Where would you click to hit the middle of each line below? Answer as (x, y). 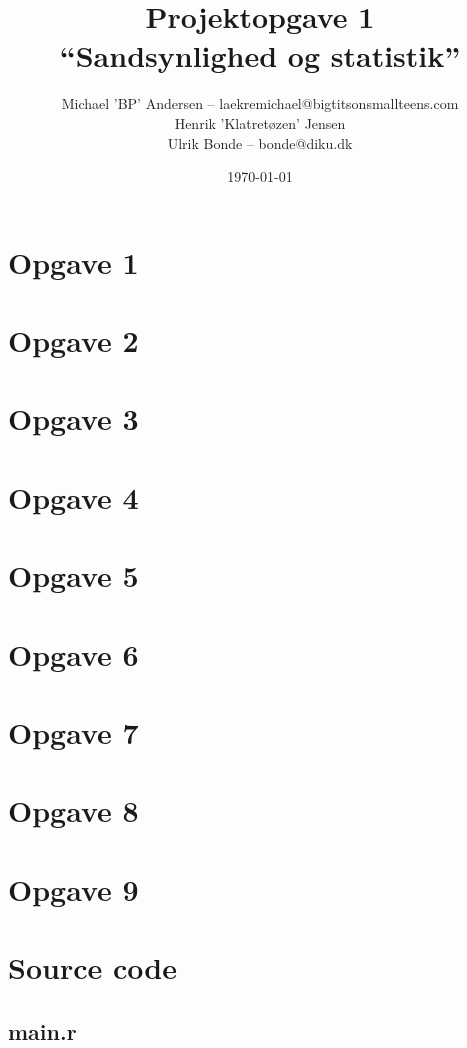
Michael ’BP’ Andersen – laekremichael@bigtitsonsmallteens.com (260, 103)
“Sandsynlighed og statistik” (260, 55)
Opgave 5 (73, 575)
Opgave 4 (73, 496)
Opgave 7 (73, 731)
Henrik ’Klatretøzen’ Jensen (260, 122)
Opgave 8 (73, 810)
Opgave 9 (73, 888)
